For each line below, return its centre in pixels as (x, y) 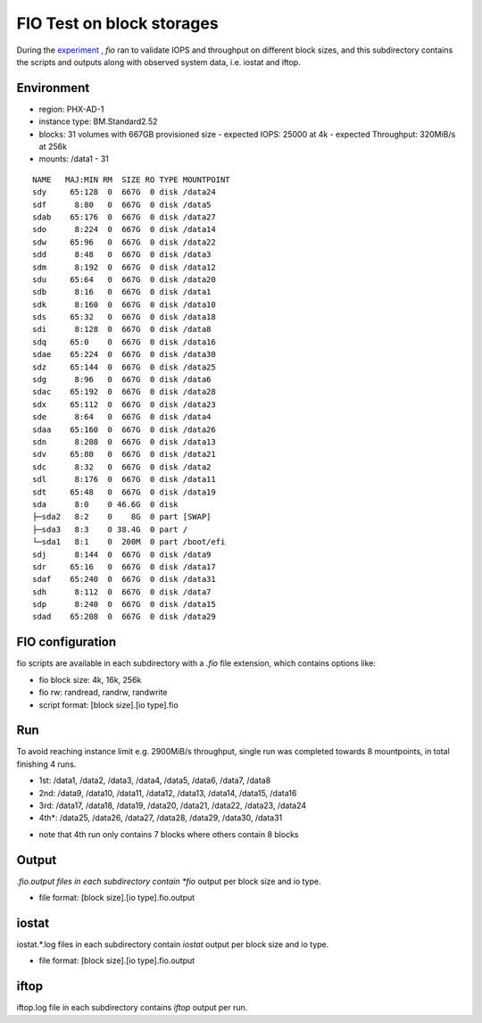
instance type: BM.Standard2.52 (98, 121)
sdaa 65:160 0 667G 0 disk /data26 (124, 429)
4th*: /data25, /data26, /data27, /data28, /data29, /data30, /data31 (161, 818)
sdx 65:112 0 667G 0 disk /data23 (124, 404)
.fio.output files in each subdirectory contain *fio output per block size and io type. (169, 881)
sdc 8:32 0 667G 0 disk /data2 (122, 467)
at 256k (53, 146)
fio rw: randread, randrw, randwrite (104, 693)
